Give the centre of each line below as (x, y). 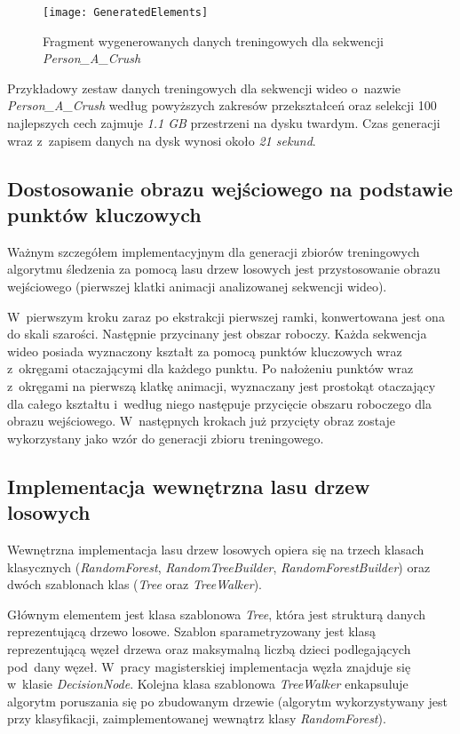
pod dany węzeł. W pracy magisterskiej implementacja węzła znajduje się (209, 666)
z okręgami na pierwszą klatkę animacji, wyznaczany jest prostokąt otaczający (222, 385)
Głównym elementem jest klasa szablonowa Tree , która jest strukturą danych (217, 614)
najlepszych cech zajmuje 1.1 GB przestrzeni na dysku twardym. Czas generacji (224, 123)
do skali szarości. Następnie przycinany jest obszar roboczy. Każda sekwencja (217, 334)
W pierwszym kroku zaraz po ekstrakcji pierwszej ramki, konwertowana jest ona (226, 316)
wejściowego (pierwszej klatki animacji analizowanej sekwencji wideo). (197, 286)
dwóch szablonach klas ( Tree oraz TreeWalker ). (135, 584)
